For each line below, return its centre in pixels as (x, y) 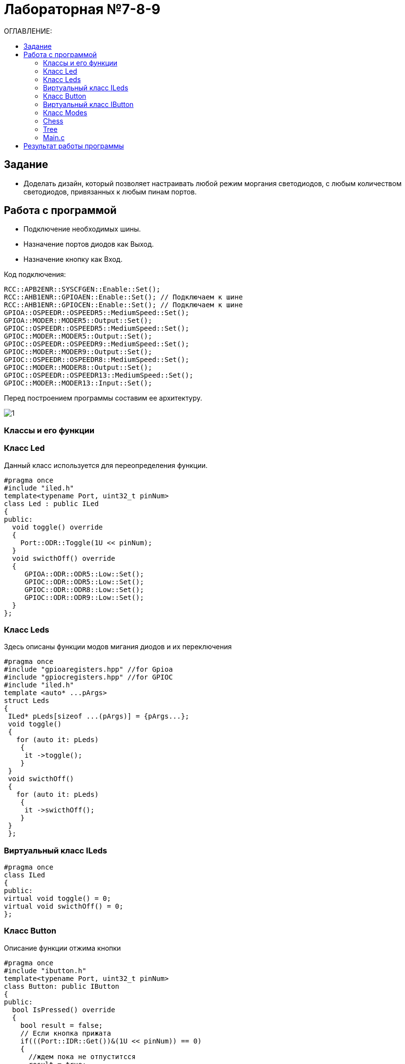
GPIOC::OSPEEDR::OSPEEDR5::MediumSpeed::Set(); (97, 329)
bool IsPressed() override (64, 1010)
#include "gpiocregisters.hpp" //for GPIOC (88, 677)
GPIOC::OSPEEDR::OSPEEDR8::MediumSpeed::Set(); (97, 360)
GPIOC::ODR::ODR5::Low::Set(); (84, 582)
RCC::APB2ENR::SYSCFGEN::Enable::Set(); (82, 289)
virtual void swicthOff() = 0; (64, 906)
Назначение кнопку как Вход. (73, 259)
